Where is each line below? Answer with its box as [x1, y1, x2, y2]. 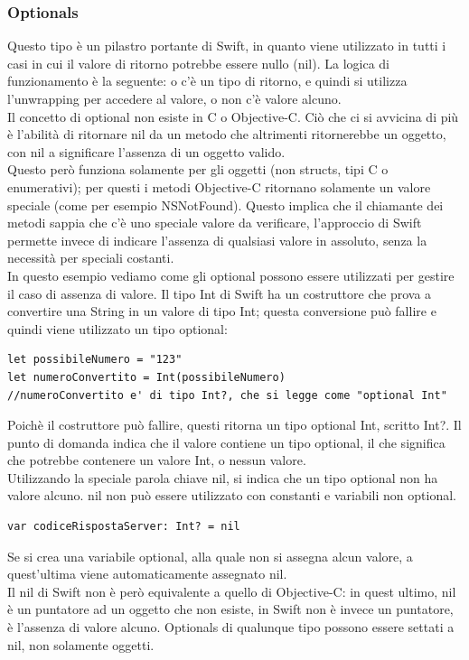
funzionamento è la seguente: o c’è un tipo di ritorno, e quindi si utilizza [7, 71, 408, 90]
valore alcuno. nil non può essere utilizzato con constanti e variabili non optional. [7, 486, 456, 505]
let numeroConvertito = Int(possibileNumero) [7, 370, 286, 384]
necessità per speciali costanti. [7, 248, 174, 267]
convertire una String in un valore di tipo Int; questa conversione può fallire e [7, 302, 436, 321]
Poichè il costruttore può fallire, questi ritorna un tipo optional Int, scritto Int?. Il [7, 415, 462, 434]
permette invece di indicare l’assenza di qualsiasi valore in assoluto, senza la [7, 230, 427, 249]
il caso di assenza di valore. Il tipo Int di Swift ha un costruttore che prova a [7, 284, 432, 302]
